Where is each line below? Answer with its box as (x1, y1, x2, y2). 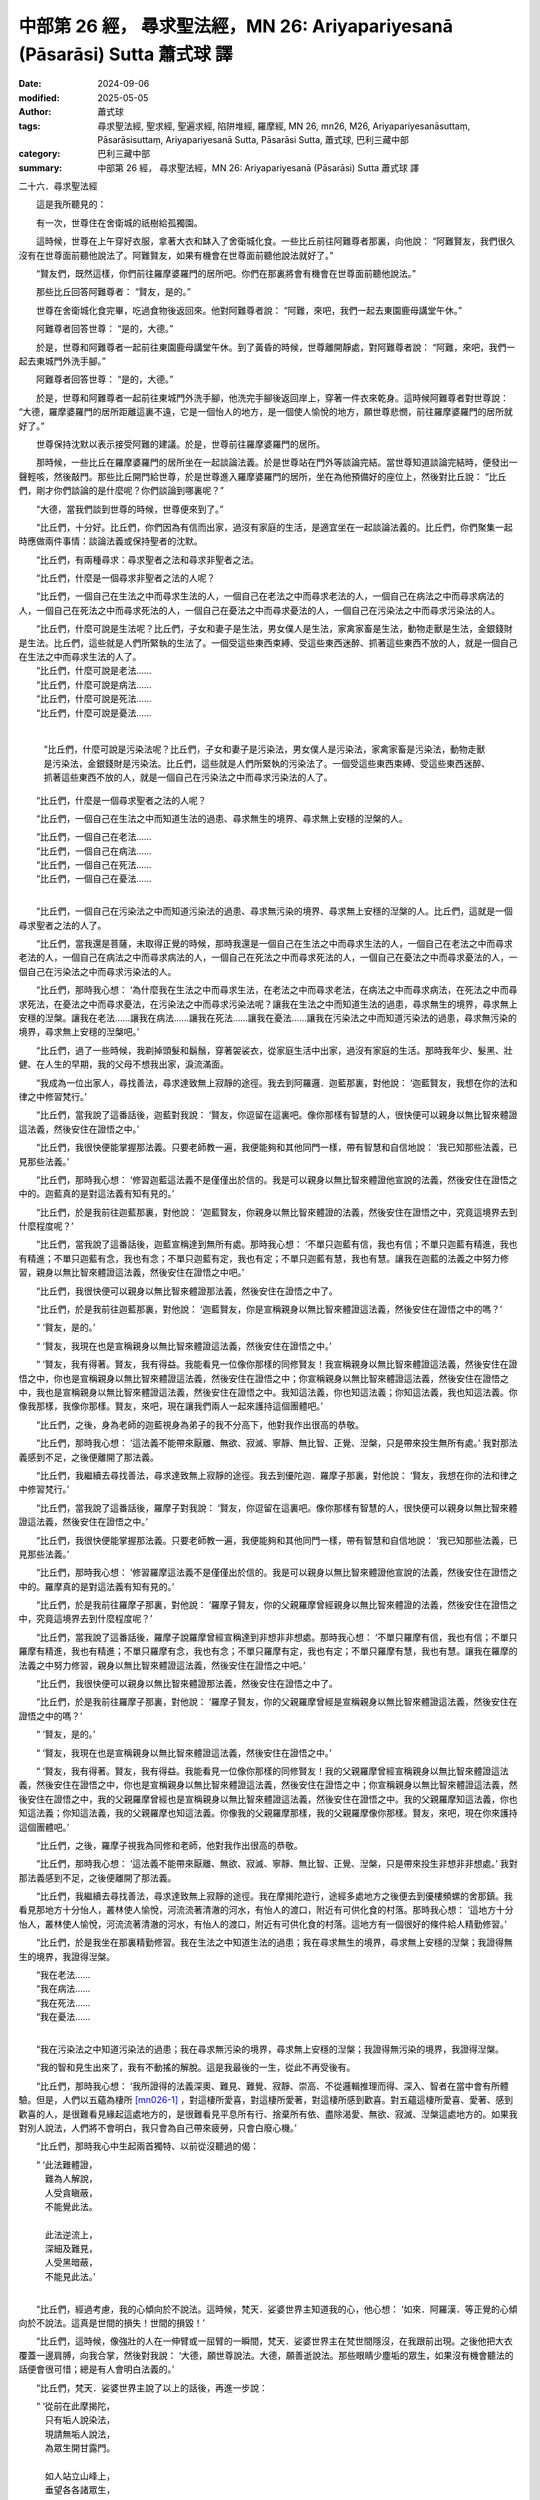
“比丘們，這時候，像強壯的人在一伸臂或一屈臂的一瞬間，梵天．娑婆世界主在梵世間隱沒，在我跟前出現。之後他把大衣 (35, 2335, 514, 2347)
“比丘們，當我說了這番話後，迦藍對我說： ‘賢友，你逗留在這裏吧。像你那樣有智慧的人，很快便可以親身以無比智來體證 (35, 1109, 518, 1121)
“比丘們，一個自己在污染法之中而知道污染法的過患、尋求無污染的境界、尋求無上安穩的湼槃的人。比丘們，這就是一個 (35, 905, 514, 917)
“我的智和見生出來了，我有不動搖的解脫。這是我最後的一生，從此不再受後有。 (35, 2061, 356, 2074)
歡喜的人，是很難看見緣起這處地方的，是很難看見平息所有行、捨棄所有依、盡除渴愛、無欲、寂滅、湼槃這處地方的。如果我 (18, 2108, 518, 2120)
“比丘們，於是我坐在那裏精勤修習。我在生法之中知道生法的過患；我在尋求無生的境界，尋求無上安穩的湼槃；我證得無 (35, 1936, 514, 1949)
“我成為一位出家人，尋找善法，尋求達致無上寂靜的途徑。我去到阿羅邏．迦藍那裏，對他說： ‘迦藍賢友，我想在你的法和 (35, 1076, 518, 1089)
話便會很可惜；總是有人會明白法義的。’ (18, 2363, 175, 2375)
